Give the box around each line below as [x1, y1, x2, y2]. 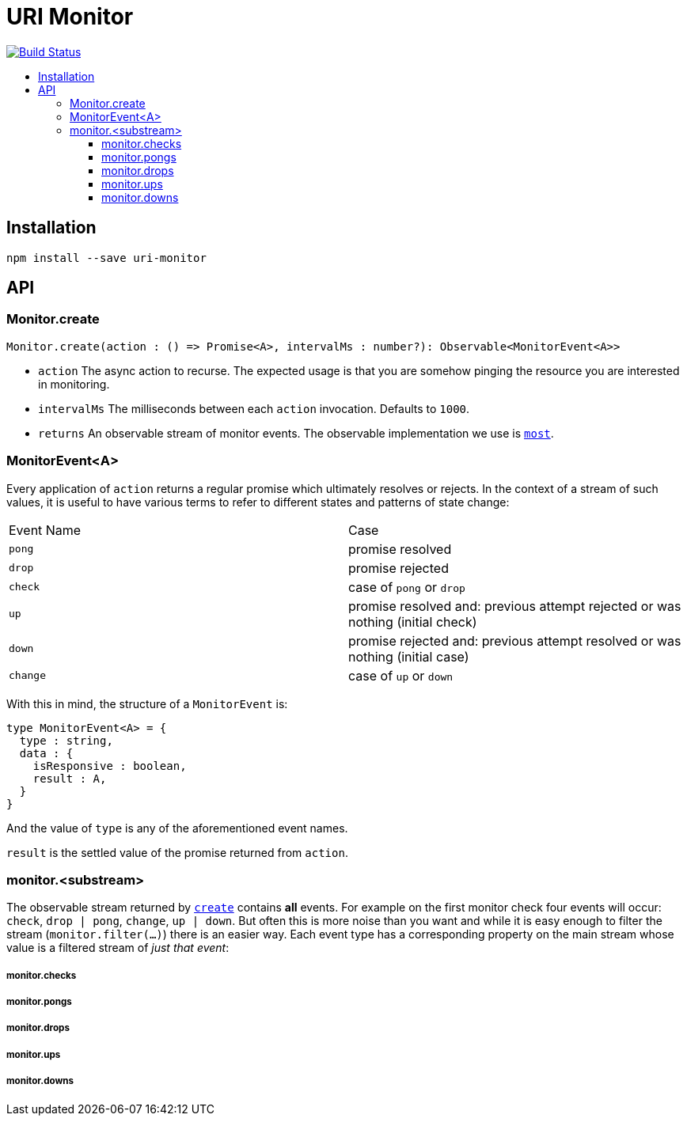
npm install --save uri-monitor [6, 251, 207, 264]
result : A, [32, 771, 107, 785]
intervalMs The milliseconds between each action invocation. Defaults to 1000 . [38, 401, 470, 415]
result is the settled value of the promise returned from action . [6, 845, 348, 859]
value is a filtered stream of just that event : [6, 941, 230, 955]
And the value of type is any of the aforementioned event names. [6, 821, 348, 835]
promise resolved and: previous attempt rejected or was [348, 597, 681, 614]
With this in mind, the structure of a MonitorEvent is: [6, 696, 288, 711]
